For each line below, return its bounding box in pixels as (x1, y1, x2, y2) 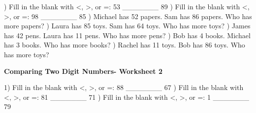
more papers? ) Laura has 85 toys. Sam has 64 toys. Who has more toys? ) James (4, 21, 251, 31)
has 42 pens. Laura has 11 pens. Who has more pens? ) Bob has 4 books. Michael (4, 30, 251, 40)
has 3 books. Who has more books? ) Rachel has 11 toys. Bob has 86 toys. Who (4, 40, 245, 50)
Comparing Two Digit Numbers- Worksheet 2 (4, 66, 162, 76)
